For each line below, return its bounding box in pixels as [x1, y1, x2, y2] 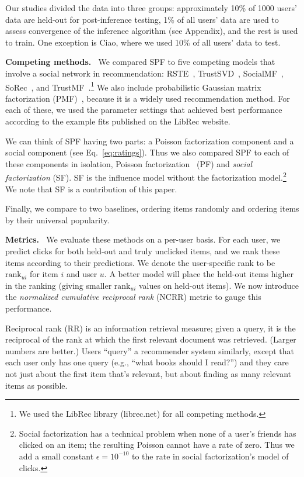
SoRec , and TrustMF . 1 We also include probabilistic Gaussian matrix [5, 79, 261, 93]
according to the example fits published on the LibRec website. [5, 115, 230, 127]
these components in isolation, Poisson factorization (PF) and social [5, 157, 253, 170]
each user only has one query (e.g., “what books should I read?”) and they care [5, 356, 289, 368]
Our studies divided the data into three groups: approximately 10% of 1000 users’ [5, 2, 297, 13]
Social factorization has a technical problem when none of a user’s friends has [19, 427, 296, 439]
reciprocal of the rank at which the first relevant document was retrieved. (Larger [5, 333, 296, 345]
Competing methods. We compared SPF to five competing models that [5, 56, 275, 68]
